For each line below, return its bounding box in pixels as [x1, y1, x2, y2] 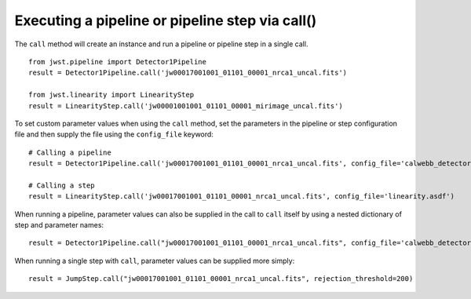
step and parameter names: [14, 221, 104, 230]
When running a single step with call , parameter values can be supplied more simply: [14, 256, 295, 265]
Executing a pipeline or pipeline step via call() [14, 12, 317, 29]
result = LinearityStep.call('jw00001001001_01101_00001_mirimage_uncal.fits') [28, 101, 343, 110]
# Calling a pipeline [28, 148, 111, 157]
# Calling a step [28, 180, 95, 190]
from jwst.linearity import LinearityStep [28, 90, 195, 100]
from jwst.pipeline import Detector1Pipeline [28, 57, 207, 66]
